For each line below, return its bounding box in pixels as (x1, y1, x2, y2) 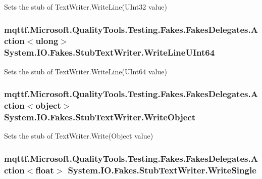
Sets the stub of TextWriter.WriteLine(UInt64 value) (4, 66, 167, 76)
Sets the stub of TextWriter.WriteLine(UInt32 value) (4, 2, 167, 12)
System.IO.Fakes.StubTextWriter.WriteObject (4, 111, 195, 123)
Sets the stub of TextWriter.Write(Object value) (4, 130, 153, 141)
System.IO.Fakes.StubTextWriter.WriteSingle (68, 163, 256, 176)
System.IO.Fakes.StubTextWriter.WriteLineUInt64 (4, 46, 215, 59)
